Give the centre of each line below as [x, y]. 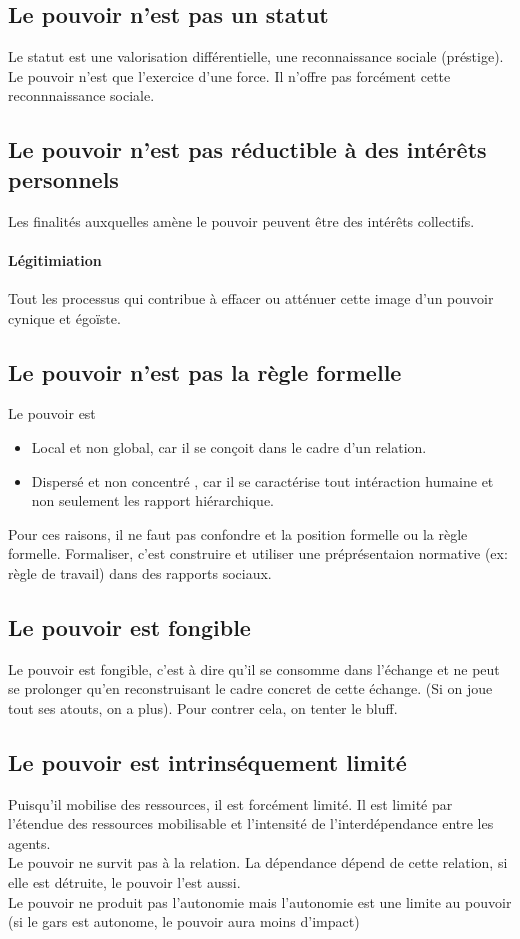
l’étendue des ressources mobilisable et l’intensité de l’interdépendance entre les [251, 823]
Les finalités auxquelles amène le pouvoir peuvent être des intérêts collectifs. [241, 220]
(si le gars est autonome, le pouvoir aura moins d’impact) [184, 921]
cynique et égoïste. [64, 317]
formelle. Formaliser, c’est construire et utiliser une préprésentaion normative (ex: [258, 553]
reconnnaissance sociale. [81, 95]
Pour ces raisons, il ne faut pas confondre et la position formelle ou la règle [238, 533]
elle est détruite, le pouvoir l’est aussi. [124, 882]
